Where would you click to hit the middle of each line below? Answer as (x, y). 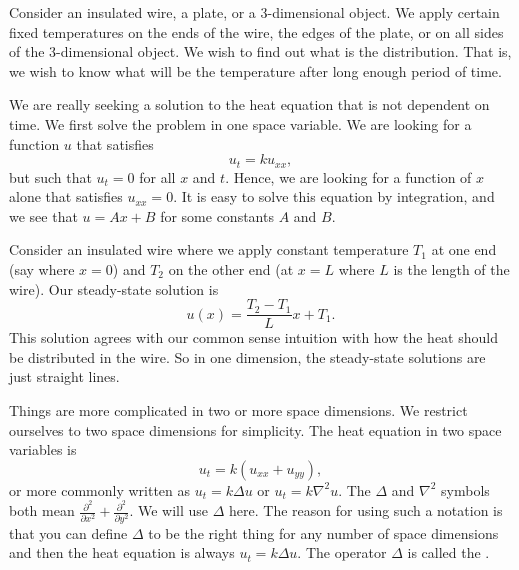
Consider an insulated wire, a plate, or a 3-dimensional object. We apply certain (254, 12)
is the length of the (451, 268)
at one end (464, 249)
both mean (42, 510)
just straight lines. (64, 376)
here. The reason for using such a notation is (366, 510)
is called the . (448, 552)
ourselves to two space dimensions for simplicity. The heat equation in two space (255, 429)
